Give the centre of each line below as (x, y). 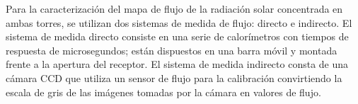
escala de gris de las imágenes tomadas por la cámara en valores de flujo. (163, 92)
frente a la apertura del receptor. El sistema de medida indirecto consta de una (177, 64)
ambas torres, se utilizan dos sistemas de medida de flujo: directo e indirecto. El (179, 22)
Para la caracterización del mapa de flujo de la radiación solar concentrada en (174, 8)
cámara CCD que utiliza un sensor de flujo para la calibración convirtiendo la (174, 77)
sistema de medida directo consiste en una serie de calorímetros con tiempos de (177, 36)
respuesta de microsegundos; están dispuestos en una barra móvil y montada (172, 50)
